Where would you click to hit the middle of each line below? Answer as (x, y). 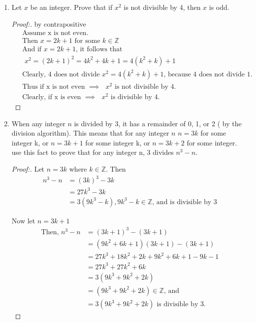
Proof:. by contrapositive (49, 23)
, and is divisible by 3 (185, 202)
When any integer (38, 123)
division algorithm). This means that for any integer (90, 133)
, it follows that (99, 50)
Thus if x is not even (54, 87)
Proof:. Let (28, 169)
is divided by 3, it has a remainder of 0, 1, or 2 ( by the (158, 123)
